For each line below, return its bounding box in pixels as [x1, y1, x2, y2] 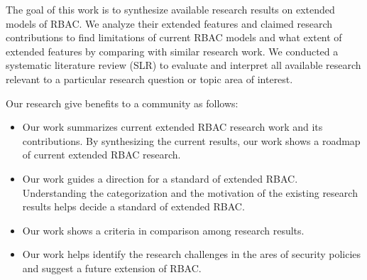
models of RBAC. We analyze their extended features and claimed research [6, 16, 333, 31]
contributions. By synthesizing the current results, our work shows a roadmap [22, 133, 361, 148]
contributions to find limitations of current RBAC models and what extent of [6, 30, 342, 45]
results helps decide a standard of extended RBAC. [22, 199, 245, 214]
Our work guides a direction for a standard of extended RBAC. [22, 171, 298, 185]
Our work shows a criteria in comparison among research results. [22, 222, 305, 237]
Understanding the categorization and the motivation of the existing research [22, 185, 358, 200]
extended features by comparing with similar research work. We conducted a [6, 43, 339, 58]
